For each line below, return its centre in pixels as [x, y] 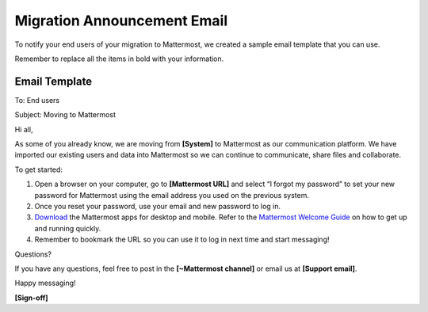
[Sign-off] [31, 298]
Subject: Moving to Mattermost [65, 115]
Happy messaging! [45, 283]
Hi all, [24, 129]
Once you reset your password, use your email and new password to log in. [158, 206]
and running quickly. [68, 228]
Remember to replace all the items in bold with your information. [119, 59]
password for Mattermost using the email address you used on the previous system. [172, 195]
